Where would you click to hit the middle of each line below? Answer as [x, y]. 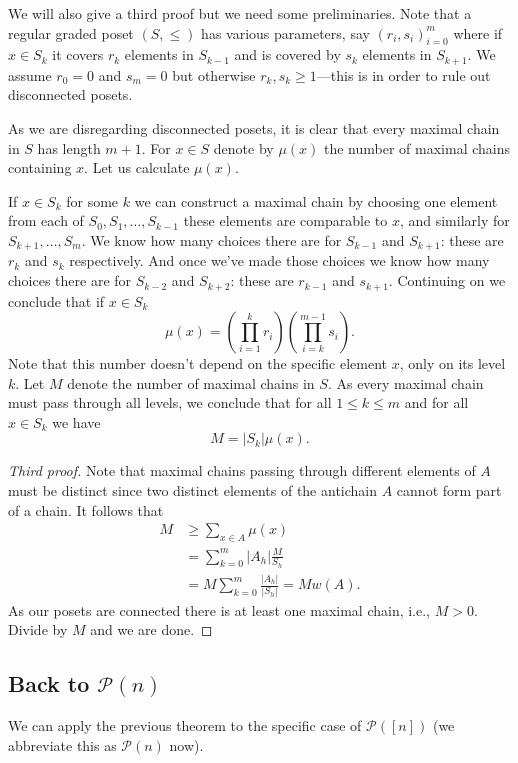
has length [69, 147]
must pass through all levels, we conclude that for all [170, 402]
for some [92, 200]
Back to [49, 683]
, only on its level [452, 363]
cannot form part [449, 490]
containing [40, 167]
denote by [243, 147]
